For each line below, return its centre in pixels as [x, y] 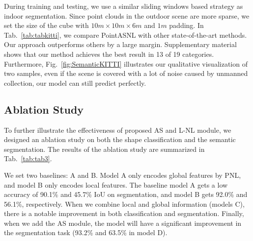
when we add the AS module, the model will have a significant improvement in [123, 223]
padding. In [186, 25]
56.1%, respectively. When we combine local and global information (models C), [124, 204]
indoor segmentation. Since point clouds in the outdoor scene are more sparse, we [127, 15]
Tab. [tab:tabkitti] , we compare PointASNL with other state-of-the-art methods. [126, 35]
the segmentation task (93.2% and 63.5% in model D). [86, 232]
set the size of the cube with [46, 25]
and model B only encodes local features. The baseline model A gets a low [116, 184]
